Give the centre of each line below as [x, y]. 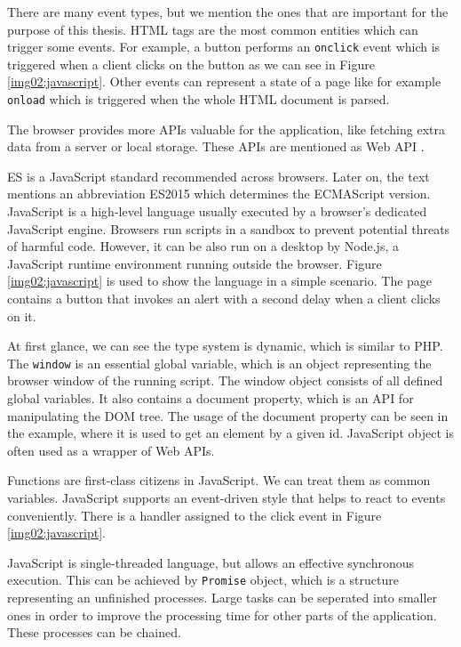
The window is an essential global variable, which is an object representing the [219, 363]
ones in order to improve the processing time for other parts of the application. [222, 615]
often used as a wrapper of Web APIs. [111, 450]
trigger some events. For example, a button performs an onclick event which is [224, 47]
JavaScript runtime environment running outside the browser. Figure [195, 263]
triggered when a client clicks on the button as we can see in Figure [191, 64]
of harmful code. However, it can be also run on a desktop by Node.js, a [203, 246]
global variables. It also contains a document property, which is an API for [211, 398]
